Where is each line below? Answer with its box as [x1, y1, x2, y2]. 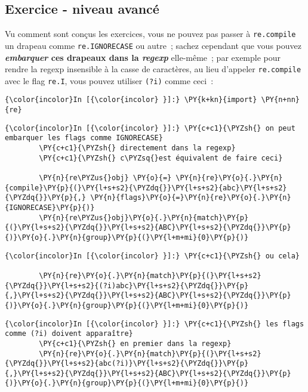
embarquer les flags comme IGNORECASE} [5, 134, 163, 143]
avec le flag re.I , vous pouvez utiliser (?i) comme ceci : [5, 74, 214, 87]
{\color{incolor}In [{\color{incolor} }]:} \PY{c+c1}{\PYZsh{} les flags [5, 319, 304, 328]
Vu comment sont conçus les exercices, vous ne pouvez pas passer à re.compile [5, 27, 296, 40]
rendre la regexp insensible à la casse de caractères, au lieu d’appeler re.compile [5, 63, 301, 75]
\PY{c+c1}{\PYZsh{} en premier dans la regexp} [39, 339, 232, 348]
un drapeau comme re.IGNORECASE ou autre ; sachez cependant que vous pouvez [5, 39, 301, 51]
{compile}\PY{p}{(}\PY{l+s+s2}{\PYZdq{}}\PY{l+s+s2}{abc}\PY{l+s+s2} [5, 183, 287, 192]
